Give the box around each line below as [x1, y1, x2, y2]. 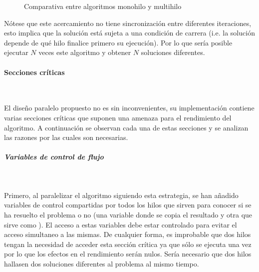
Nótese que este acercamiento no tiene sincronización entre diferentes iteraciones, [4, 17, 252, 28]
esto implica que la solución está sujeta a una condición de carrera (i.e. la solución [4, 27, 255, 38]
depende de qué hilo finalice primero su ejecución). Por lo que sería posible [4, 37, 233, 47]
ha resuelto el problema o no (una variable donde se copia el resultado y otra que [4, 209, 253, 220]
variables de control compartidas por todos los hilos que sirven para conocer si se [4, 199, 252, 210]
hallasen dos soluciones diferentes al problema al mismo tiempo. [4, 258, 199, 269]
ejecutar [4, 47, 28, 57]
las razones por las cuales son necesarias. [4, 132, 128, 142]
